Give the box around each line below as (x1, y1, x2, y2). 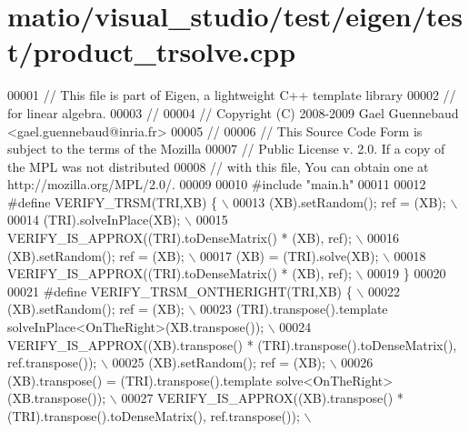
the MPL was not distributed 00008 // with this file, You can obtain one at (7, 156, 429, 176)
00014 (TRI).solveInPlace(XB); (7, 210, 181, 229)
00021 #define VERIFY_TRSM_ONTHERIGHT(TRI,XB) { (7, 281, 353, 300)
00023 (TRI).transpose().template (200, 299, 388, 318)
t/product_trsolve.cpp (7, 33, 296, 70)
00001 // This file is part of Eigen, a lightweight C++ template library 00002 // (7, 85, 456, 105)
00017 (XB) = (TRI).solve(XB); (200, 246, 379, 265)
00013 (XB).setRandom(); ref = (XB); (233, 192, 446, 211)
